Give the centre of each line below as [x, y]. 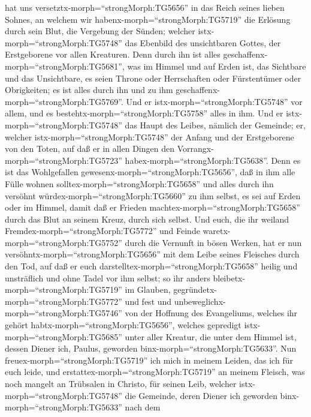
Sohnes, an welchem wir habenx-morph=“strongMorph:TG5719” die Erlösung [148, 19]
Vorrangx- [195, 148]
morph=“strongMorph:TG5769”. [64, 101]
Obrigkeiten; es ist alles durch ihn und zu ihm [89, 90]
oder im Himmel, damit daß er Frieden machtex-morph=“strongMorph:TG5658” [153, 207]
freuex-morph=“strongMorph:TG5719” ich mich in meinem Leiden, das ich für [149, 360]
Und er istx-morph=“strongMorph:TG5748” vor [214, 101]
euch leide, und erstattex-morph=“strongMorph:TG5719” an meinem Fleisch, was [155, 372]
